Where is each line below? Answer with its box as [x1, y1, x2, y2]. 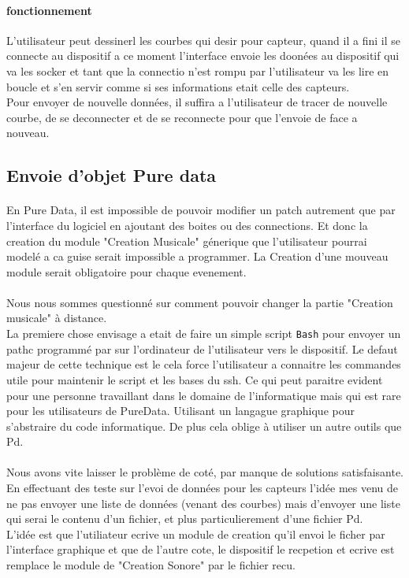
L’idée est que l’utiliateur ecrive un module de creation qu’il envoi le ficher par [6, 525, 385, 542]
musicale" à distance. [6, 309, 107, 326]
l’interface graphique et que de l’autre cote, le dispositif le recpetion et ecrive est [6, 541, 395, 558]
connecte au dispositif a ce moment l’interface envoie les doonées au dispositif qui [6, 47, 400, 64]
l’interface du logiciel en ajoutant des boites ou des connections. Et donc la [6, 217, 368, 233]
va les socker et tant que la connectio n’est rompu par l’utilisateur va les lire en [6, 62, 389, 79]
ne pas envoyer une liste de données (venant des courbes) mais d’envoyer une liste [6, 495, 400, 511]
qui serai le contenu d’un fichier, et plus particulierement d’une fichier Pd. [6, 510, 363, 527]
